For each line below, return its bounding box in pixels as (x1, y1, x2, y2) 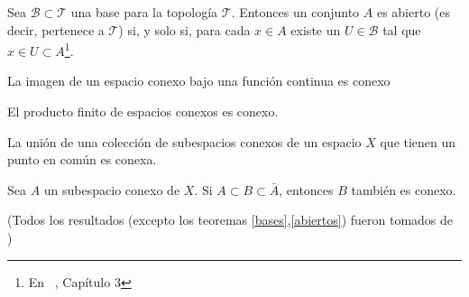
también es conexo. (351, 180, 456, 199)
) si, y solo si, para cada (118, 20, 251, 39)
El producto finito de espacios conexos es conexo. (7, 102, 279, 121)
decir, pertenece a (7, 20, 105, 39)
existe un (290, 20, 341, 39)
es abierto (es (376, 3, 450, 21)
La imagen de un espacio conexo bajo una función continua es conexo (7, 71, 391, 90)
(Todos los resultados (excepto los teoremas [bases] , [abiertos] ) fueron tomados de (7, 210, 454, 229)
